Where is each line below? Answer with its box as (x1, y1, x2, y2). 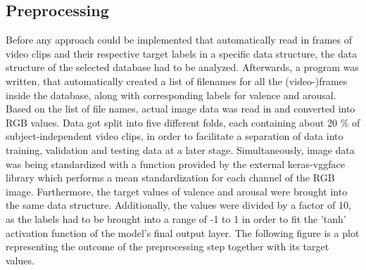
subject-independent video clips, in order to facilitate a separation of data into (6, 129, 343, 143)
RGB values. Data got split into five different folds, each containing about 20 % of (6, 115, 360, 129)
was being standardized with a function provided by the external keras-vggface (6, 156, 345, 171)
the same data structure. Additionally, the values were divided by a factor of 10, (6, 198, 351, 212)
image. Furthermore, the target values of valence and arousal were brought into (6, 184, 348, 198)
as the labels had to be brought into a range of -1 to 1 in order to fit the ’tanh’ (6, 211, 346, 226)
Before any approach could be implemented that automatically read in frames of (6, 32, 352, 47)
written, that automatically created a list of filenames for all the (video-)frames (6, 73, 348, 88)
